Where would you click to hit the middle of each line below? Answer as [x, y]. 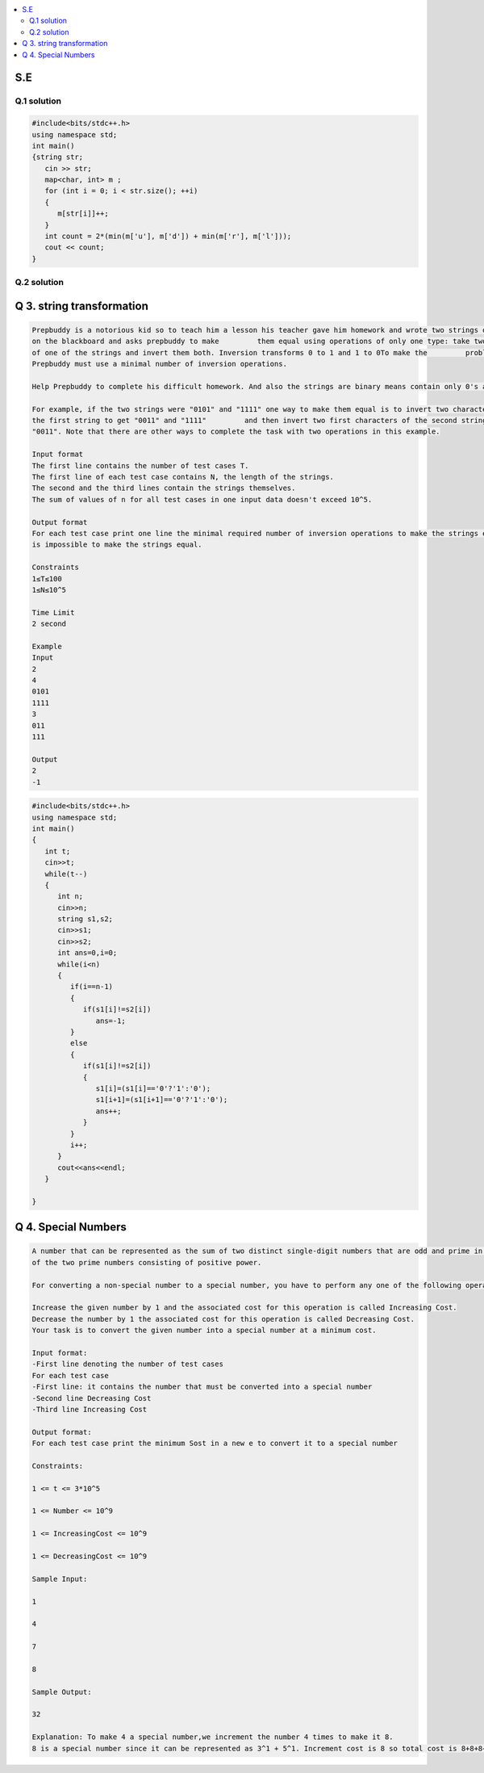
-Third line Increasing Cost [90, 1409]
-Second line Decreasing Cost [92, 1398]
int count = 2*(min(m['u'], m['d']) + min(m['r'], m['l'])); [168, 237]
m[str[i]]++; [83, 214]
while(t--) [66, 874]
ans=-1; [111, 1021]
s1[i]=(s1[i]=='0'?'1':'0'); [153, 1088]
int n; [71, 897]
